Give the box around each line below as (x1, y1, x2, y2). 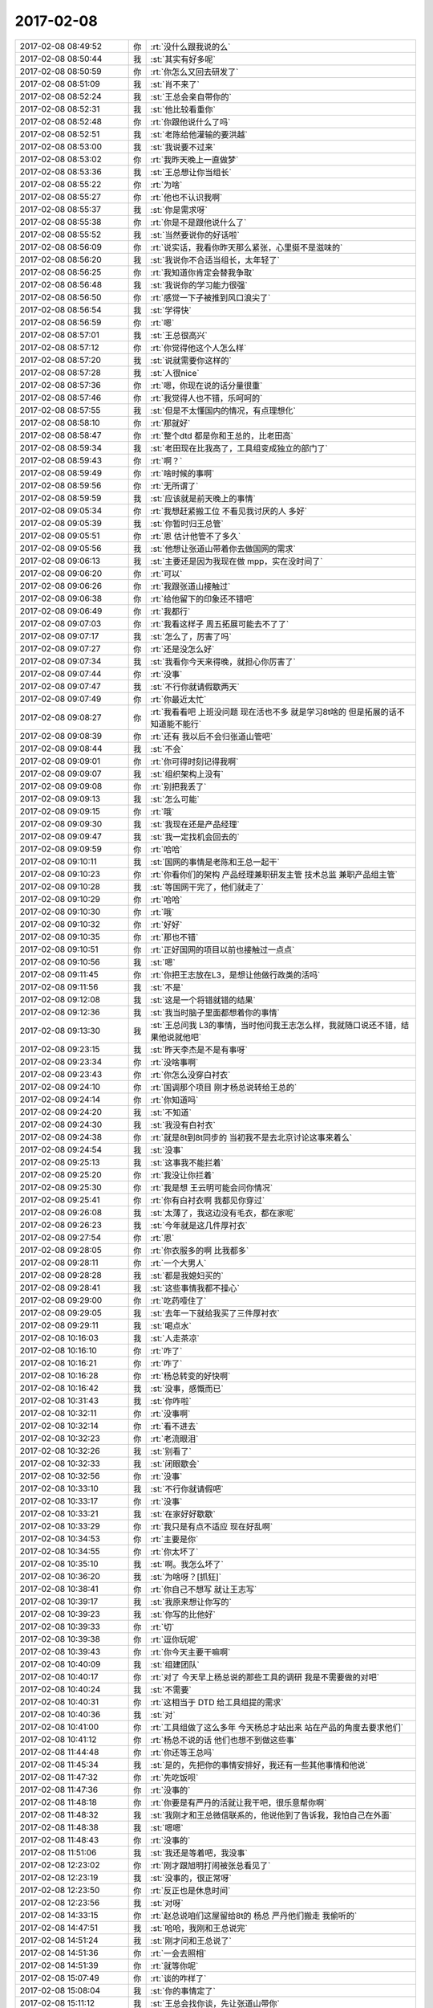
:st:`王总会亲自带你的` (150, 91, 232, 102)
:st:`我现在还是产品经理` (150, 818, 240, 830)
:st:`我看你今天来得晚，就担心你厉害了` (150, 655, 296, 667)
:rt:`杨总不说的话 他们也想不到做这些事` (150, 1734, 297, 1745)
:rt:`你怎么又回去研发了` (150, 66, 239, 77)
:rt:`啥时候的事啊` (150, 467, 215, 479)
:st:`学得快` (150, 304, 192, 316)
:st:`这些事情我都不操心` (150, 1282, 240, 1293)
